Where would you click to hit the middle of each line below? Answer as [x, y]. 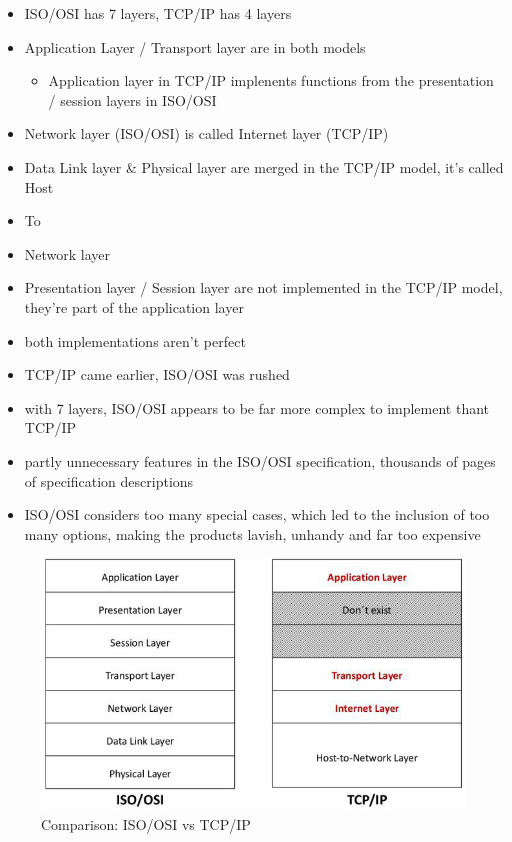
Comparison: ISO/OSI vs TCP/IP [146, 823]
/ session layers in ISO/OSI [132, 99]
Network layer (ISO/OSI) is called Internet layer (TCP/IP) [206, 133]
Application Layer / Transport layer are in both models [195, 46]
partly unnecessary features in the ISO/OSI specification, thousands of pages [260, 460]
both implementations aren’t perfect [135, 340]
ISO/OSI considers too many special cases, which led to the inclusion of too [257, 514]
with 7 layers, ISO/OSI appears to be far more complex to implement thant [257, 407]
